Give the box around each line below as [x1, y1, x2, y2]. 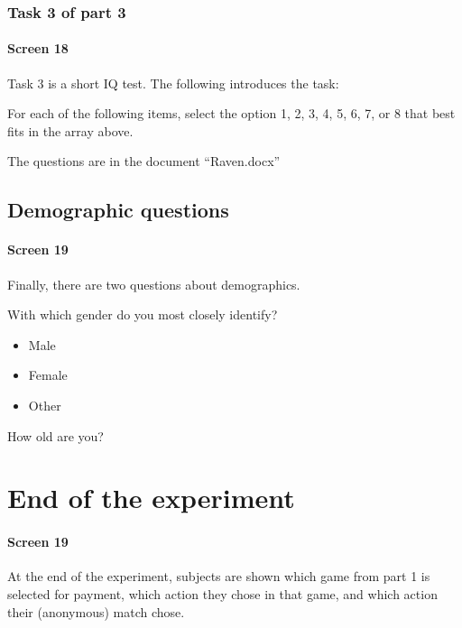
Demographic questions [7, 196, 229, 224]
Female [28, 365, 68, 384]
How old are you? [7, 426, 104, 445]
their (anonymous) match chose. [7, 602, 185, 621]
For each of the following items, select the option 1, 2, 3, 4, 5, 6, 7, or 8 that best [7, 104, 456, 123]
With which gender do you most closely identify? [7, 305, 278, 324]
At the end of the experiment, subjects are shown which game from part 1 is [7, 567, 430, 586]
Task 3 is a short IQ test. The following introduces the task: [7, 73, 339, 92]
